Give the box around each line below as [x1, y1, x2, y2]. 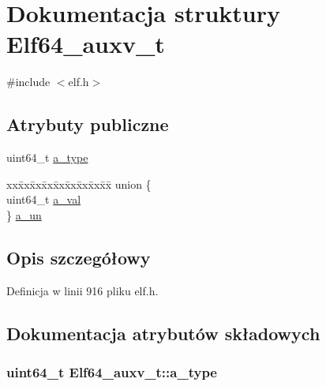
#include [6, 73, 51, 90]
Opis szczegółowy [6, 245, 151, 269]
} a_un [6, 206, 42, 223]
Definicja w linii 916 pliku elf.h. [6, 282, 159, 298]
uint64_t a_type [6, 149, 88, 166]
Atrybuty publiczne [6, 112, 169, 137]
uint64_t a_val [6, 191, 81, 208]
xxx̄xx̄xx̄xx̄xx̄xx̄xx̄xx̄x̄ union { [6, 175, 152, 192]
